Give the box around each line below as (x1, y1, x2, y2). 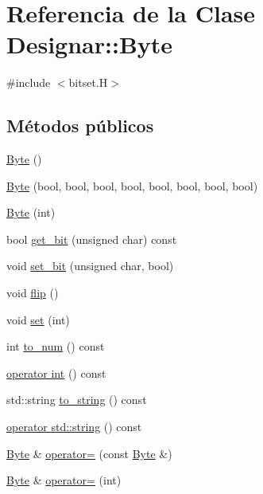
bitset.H (68, 74, 108, 91)
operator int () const (6, 364, 106, 381)
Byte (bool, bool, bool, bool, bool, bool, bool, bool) (6, 177, 258, 194)
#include (6, 74, 51, 91)
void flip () (6, 284, 59, 301)
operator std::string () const (6, 418, 142, 435)
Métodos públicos (6, 113, 154, 138)
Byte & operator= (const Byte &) (6, 445, 172, 461)
